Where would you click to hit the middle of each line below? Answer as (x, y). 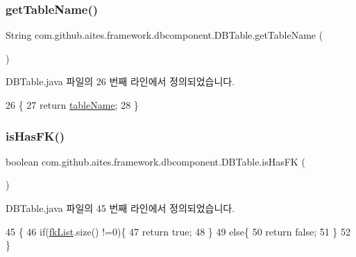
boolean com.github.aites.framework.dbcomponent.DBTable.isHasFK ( (155, 161)
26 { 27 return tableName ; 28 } (72, 105)
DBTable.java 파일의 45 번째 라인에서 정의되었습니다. (120, 208)
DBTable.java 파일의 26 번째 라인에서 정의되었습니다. (120, 81)
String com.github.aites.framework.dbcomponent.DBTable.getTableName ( (164, 35)
